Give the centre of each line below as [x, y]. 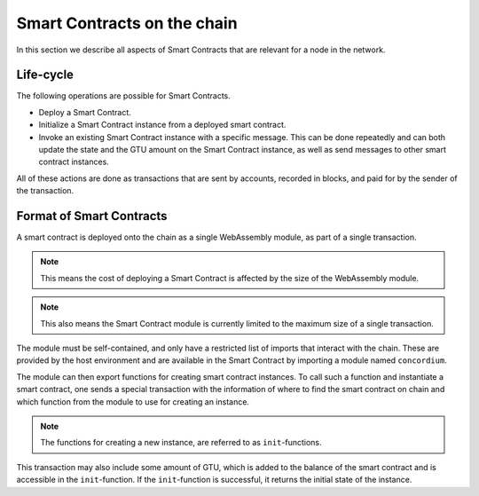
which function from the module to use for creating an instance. [133, 402]
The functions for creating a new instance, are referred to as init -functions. [181, 443]
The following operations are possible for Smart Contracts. [123, 96]
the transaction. [45, 191]
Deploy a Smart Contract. [85, 112]
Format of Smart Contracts [92, 216]
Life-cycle [45, 75]
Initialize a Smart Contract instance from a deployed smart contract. [162, 125]
